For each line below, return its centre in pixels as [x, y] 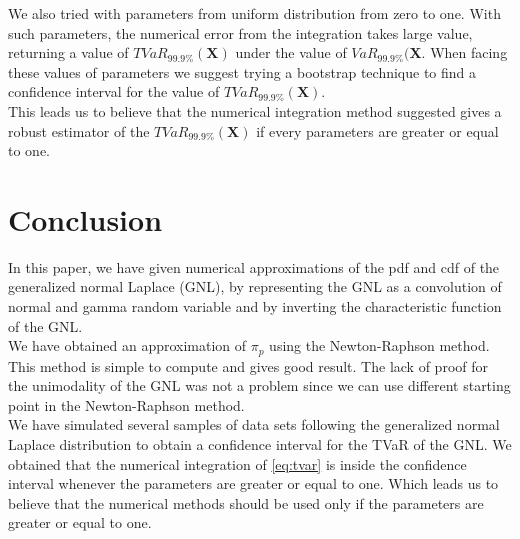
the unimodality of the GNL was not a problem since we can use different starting [259, 385]
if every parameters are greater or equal [377, 130]
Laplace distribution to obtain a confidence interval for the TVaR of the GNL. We [260, 444]
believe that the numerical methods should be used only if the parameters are [246, 502]
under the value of [291, 52]
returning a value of [68, 52]
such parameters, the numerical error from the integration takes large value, [240, 32]
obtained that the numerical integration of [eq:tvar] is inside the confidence [237, 463]
